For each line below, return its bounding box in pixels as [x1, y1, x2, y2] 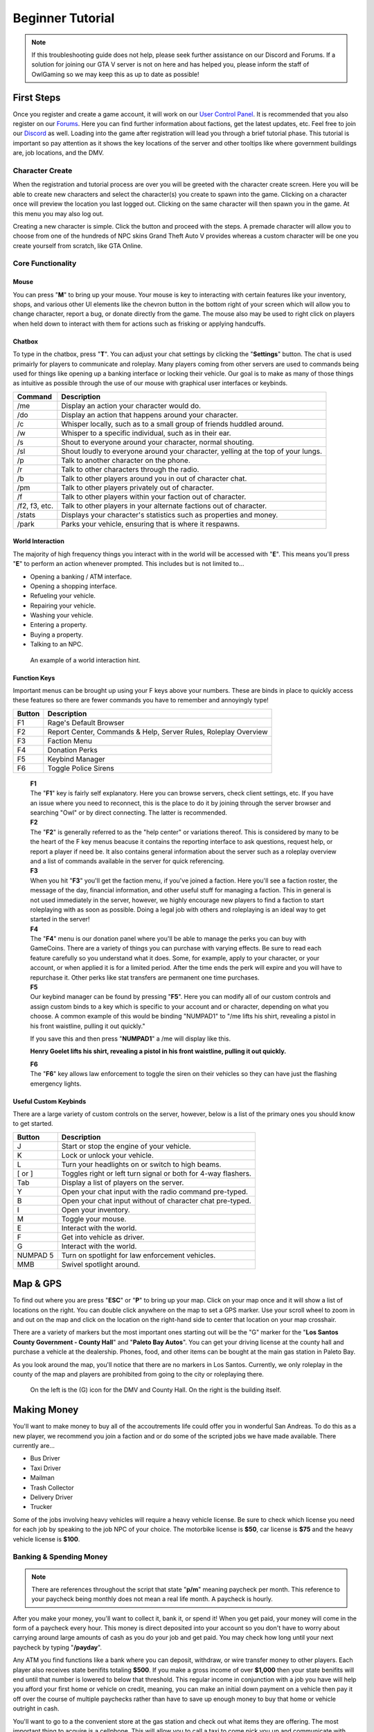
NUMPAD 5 [17, 1251, 54, 1260]
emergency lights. [30, 1079, 82, 1088]
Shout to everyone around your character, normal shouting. [61, 437, 254, 447]
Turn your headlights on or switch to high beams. [61, 1159, 222, 1169]
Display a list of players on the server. [61, 1178, 184, 1187]
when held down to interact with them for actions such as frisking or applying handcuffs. [12, 319, 266, 328]
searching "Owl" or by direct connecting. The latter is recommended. [30, 808, 228, 817]
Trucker [30, 1503, 53, 1511]
